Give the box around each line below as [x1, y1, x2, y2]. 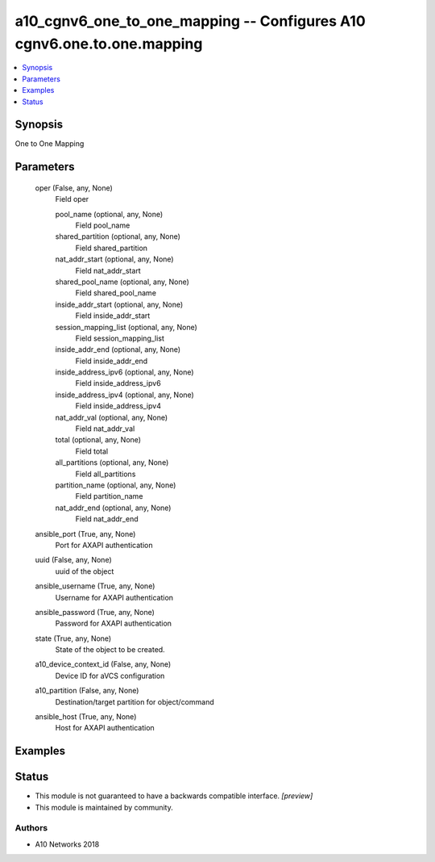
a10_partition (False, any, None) [35, 686, 139, 696]
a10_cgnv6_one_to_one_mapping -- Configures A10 [14, 12, 366, 30]
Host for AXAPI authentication [55, 723, 155, 733]
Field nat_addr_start [75, 266, 141, 275]
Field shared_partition [75, 243, 148, 253]
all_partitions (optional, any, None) [55, 458, 169, 467]
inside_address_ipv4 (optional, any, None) [55, 390, 195, 400]
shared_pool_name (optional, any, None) [55, 277, 189, 287]
